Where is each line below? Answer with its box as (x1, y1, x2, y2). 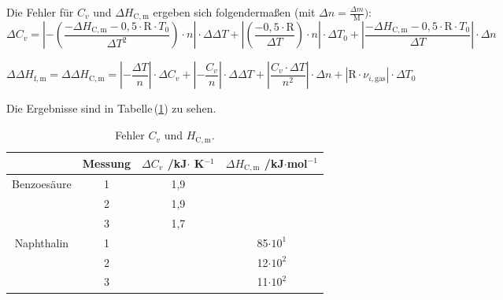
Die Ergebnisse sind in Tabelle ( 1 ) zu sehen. (6, 100, 216, 117)
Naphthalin (14, 234, 69, 250)
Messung (82, 154, 131, 171)
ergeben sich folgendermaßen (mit (153, 4, 316, 20)
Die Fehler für (6, 4, 74, 20)
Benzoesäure (12, 176, 72, 192)
